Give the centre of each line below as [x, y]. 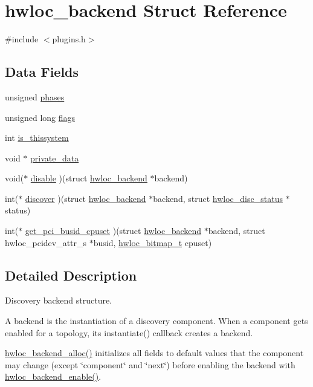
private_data [55, 158]
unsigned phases [35, 96]
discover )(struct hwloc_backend [86, 198]
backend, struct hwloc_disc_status [218, 198]
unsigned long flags [40, 117]
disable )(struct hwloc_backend [89, 178]
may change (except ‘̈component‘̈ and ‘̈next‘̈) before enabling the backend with [150, 364]
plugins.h [69, 39]
